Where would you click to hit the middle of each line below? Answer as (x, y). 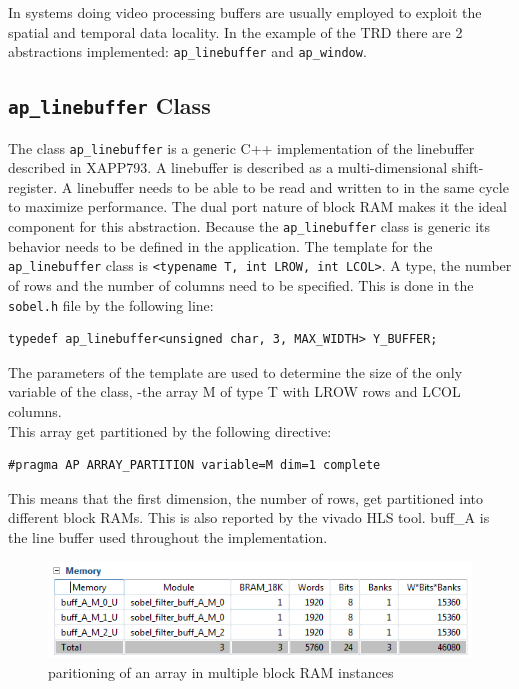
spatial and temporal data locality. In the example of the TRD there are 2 (235, 31)
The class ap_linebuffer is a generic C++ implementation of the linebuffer (241, 147)
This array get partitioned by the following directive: (170, 430)
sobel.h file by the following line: (111, 304)
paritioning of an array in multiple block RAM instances (221, 672)
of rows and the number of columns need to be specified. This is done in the (241, 284)
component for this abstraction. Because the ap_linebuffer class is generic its (249, 226)
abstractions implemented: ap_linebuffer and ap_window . (187, 51)
